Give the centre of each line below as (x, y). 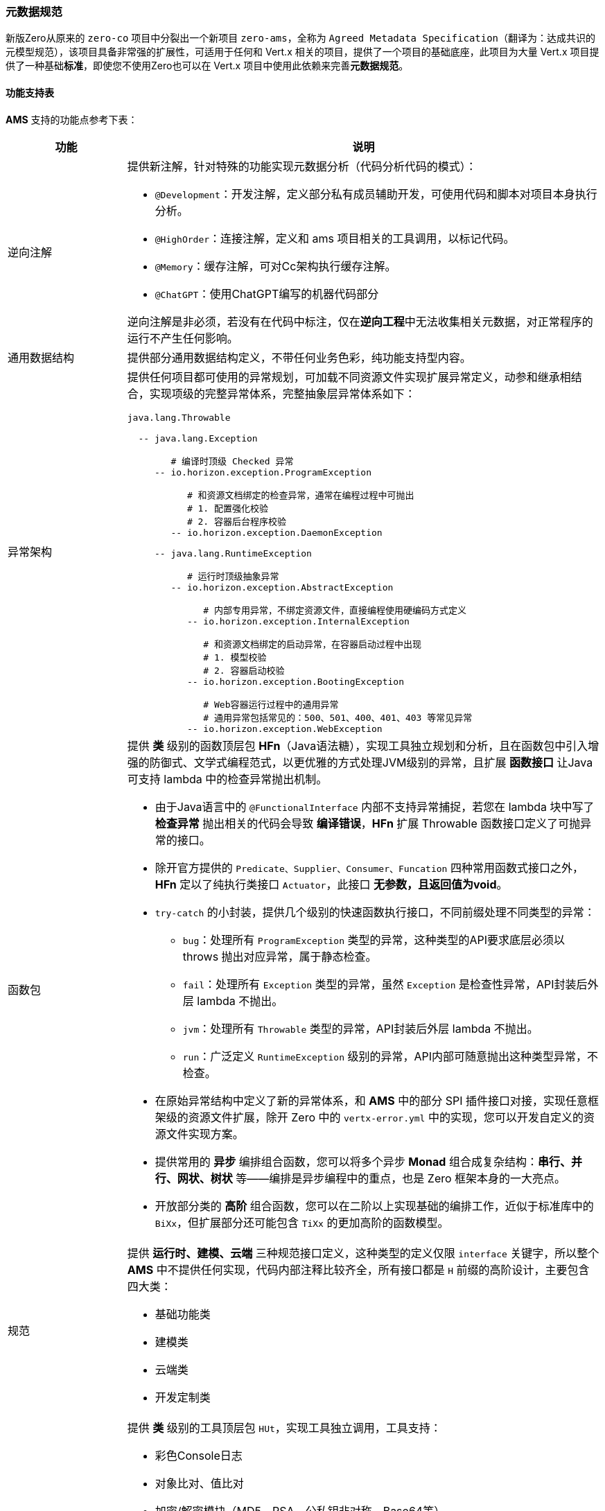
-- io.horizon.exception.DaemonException (277, 532)
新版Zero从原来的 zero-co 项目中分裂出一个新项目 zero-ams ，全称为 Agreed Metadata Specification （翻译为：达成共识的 (301, 38)
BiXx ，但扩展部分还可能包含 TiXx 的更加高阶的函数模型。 (302, 1222)
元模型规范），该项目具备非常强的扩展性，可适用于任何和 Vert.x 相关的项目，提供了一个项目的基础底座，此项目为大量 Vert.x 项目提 (302, 52)
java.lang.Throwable (179, 417)
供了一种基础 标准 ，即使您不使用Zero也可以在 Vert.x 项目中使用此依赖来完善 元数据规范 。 (207, 66)
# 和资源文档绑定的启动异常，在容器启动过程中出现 (313, 644)
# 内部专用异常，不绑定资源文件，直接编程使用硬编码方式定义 (335, 610)
